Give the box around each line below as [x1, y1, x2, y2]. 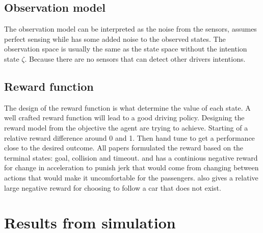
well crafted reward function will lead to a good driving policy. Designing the [4, 112, 245, 123]
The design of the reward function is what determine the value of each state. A [4, 102, 251, 113]
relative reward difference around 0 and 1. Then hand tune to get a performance [4, 132, 255, 143]
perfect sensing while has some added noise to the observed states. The [4, 33, 226, 44]
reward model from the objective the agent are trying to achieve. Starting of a [4, 122, 248, 133]
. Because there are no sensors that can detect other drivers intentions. [24, 53, 246, 64]
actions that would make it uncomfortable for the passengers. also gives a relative [4, 172, 258, 183]
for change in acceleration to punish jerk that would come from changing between [4, 162, 259, 173]
